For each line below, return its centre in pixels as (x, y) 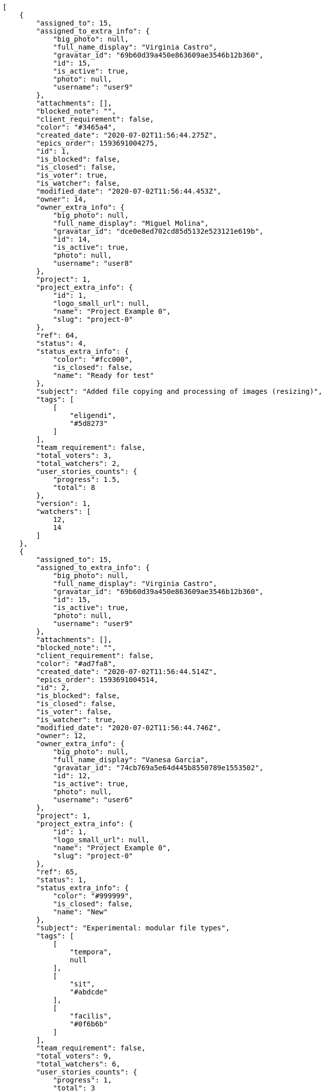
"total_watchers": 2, (78, 463)
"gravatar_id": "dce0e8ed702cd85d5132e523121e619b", (158, 231)
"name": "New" (80, 912)
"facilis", (91, 1016)
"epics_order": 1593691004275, (97, 143)
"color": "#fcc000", (93, 359)
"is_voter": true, (72, 175)
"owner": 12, (61, 736)
